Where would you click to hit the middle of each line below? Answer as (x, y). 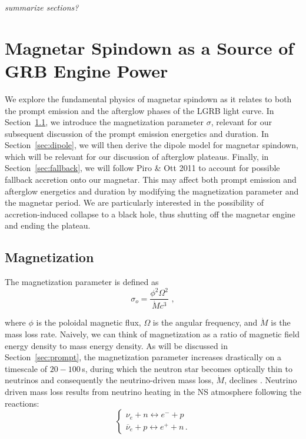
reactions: (22, 403)
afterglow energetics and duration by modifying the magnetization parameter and (152, 191)
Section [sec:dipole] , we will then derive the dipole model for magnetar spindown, (152, 145)
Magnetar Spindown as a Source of (149, 47)
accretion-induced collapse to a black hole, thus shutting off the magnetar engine (150, 214)
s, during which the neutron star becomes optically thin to (187, 368)
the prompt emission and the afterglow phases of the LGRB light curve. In (139, 110)
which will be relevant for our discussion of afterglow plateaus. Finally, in (137, 156)
